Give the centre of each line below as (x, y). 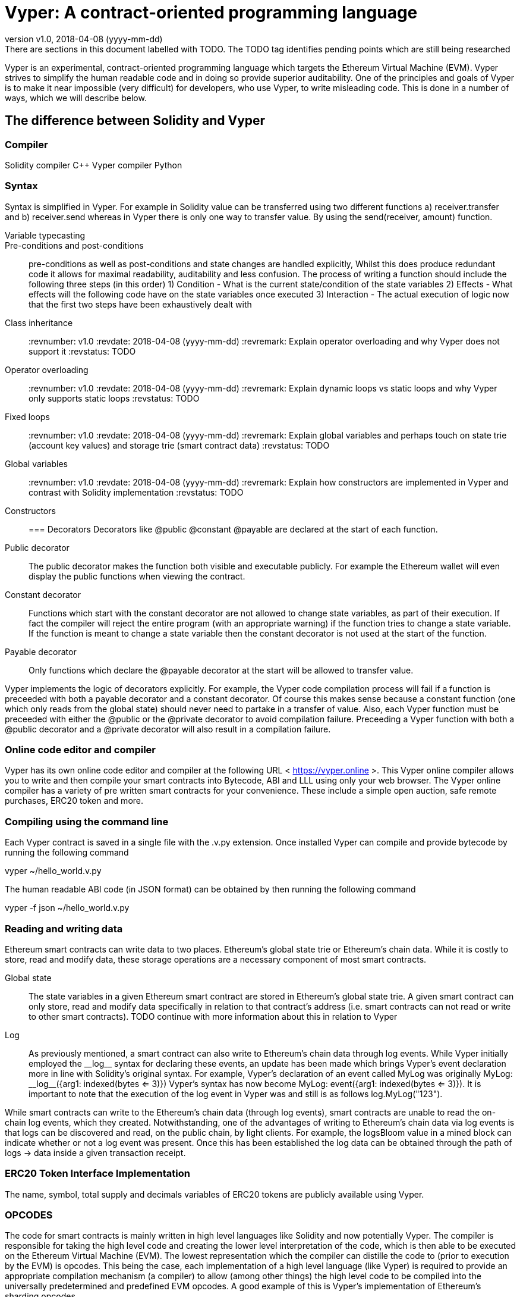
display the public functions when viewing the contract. (137, 576)
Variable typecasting (45, 235)
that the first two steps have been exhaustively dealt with (140, 304)
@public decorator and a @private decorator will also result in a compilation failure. (168, 729)
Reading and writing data (64, 928)
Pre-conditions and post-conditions (74, 245)
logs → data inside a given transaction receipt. (95, 1152)
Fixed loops (27, 416)
